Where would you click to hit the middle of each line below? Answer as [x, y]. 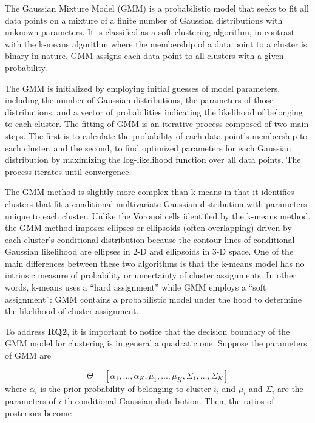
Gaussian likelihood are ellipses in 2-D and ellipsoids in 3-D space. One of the [149, 251]
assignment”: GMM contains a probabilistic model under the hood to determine [153, 299]
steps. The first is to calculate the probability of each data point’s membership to [156, 135]
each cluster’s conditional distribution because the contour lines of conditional [150, 239]
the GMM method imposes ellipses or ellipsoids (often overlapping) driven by [148, 228]
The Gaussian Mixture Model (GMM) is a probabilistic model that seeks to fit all [157, 8]
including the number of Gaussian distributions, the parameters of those [139, 100]
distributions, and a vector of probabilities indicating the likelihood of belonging [154, 112]
